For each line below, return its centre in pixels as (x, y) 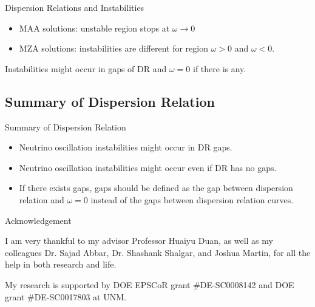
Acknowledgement (38, 220)
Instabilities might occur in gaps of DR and (86, 68)
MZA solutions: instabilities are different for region (114, 48)
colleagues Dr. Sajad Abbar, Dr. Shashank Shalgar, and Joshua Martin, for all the (158, 252)
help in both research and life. (61, 264)
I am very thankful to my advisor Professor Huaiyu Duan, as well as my (139, 241)
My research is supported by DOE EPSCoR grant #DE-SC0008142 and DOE (150, 284)
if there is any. (219, 68)
